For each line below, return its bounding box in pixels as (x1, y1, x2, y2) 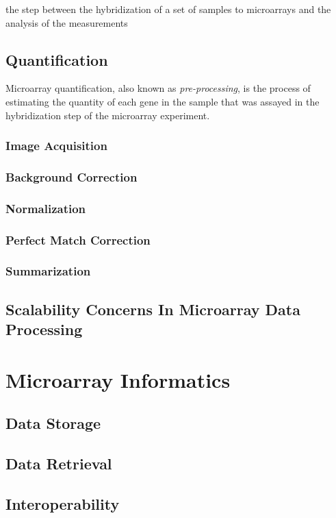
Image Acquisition (5, 137, 107, 154)
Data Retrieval (5, 453, 112, 474)
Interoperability (5, 493, 120, 514)
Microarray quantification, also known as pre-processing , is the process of (5, 81, 311, 95)
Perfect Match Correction (5, 231, 151, 248)
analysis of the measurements (5, 15, 128, 29)
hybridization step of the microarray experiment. (5, 108, 210, 122)
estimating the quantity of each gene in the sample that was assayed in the (5, 94, 320, 108)
